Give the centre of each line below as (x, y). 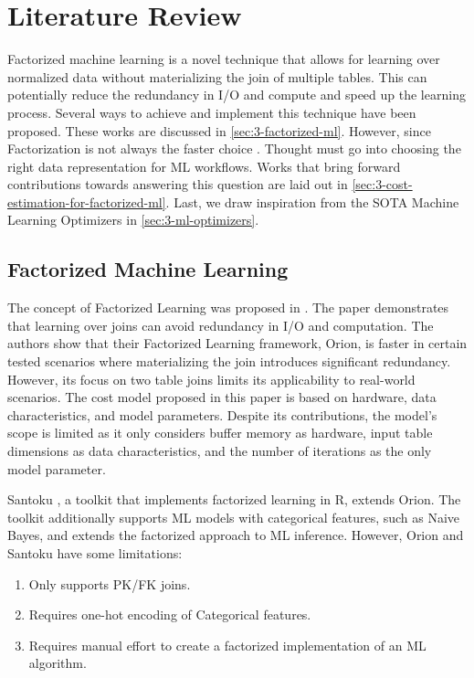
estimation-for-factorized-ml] (87, 201)
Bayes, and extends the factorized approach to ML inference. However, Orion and (236, 535)
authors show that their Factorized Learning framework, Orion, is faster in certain (237, 343)
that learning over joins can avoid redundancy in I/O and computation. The (221, 325)
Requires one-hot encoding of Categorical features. (170, 614)
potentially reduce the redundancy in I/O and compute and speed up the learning (237, 95)
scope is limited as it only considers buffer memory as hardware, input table (220, 433)
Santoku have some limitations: (95, 552)
